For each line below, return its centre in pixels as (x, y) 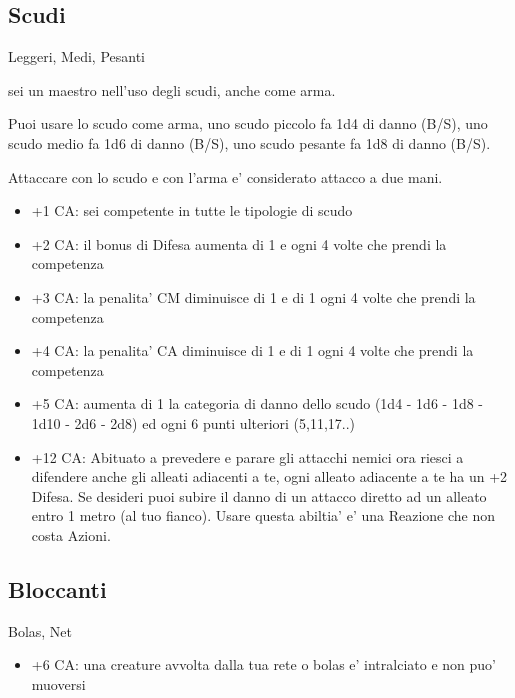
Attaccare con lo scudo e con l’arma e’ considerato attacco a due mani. (225, 176)
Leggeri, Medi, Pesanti (77, 56)
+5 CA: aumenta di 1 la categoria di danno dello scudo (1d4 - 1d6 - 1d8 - (257, 403)
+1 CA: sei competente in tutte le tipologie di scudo (192, 210)
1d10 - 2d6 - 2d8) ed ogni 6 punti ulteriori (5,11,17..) (193, 422)
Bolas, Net (40, 630)
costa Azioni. (71, 534)
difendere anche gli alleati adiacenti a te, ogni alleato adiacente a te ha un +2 (269, 476)
